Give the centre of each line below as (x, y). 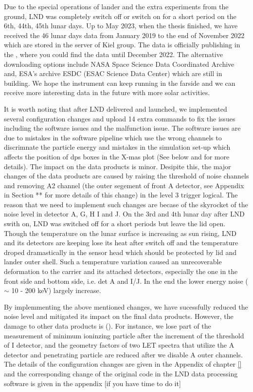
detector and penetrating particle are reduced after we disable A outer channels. (123, 354)
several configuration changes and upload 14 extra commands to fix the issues (120, 118)
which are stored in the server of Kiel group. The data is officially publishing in (122, 45)
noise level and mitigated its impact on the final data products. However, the (119, 316)
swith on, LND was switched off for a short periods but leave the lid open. (115, 224)
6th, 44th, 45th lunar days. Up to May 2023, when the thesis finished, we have (121, 26)
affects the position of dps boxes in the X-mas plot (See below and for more (117, 156)
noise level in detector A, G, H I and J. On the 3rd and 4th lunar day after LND (124, 214)
